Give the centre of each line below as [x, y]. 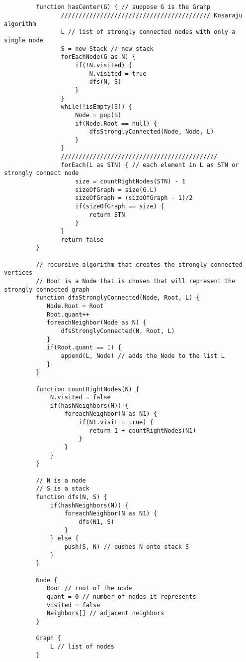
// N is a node [61, 480]
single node [24, 40]
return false [82, 240]
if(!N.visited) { [104, 65]
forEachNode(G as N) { [98, 57]
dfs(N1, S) [96, 522]
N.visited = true [118, 74]
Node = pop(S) [98, 115]
